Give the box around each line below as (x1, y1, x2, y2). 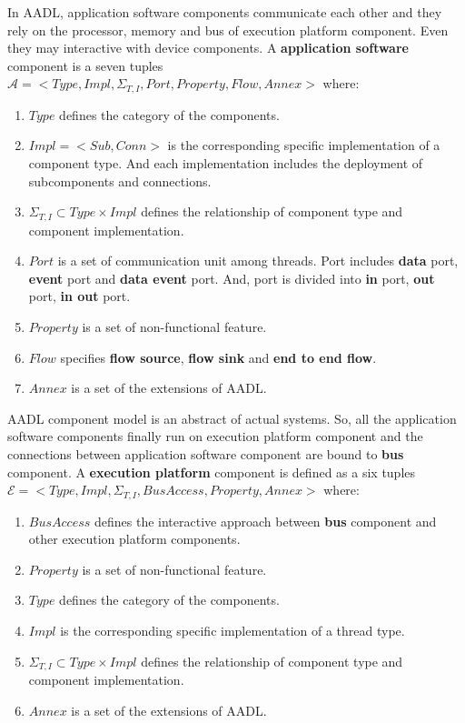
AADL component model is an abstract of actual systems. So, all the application (7, 408, 457, 427)
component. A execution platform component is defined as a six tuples (7, 462, 416, 481)
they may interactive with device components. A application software (7, 38, 409, 57)
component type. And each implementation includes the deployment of (28, 154, 423, 173)
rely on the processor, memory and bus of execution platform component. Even (7, 20, 449, 39)
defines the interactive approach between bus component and (94, 511, 437, 530)
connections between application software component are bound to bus (7, 445, 404, 463)
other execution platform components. (28, 529, 241, 548)
